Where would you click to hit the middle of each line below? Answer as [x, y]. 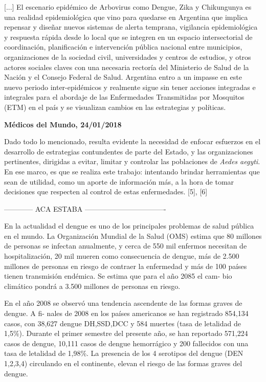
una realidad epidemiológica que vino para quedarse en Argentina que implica [126, 17]
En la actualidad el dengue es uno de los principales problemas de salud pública [129, 226]
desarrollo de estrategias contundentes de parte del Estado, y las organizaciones [129, 151]
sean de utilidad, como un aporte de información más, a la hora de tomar [119, 181]
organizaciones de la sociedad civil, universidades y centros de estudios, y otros [128, 57]
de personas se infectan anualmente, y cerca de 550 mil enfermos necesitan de [126, 246]
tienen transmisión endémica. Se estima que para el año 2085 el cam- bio [118, 276]
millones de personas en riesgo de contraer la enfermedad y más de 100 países [126, 266]
